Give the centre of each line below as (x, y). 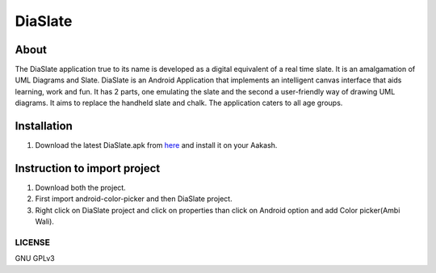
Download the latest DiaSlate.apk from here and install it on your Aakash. (156, 145)
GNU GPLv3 (35, 258)
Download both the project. (81, 188)
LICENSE (33, 242)
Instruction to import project (88, 168)
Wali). (44, 221)
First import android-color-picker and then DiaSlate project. (134, 199)
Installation (44, 126)
